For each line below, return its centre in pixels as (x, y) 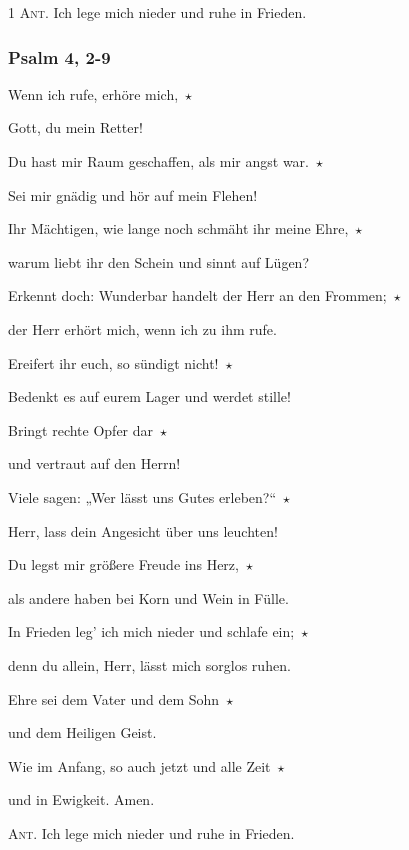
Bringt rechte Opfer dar (81, 429)
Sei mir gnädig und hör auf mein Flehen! (133, 194)
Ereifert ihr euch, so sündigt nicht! (113, 362)
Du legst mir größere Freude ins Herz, (123, 564)
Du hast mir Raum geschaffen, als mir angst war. (158, 161)
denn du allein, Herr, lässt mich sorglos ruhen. (149, 664)
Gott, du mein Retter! (75, 127)
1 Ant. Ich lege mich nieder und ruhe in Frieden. (157, 12)
